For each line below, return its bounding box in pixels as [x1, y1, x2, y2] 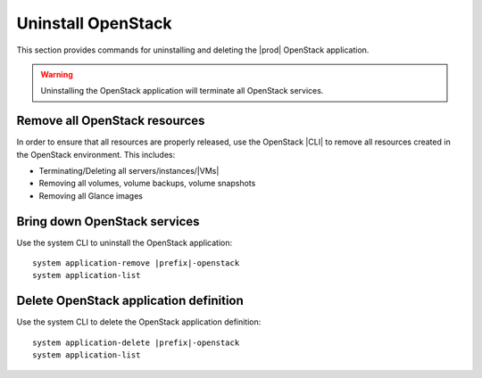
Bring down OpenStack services [16, 214, 200, 229]
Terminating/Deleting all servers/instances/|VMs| [38, 166, 220, 177]
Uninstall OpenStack [16, 13, 173, 33]
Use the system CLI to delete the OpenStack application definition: [16, 316, 262, 327]
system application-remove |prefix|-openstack [32, 259, 240, 268]
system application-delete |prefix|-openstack [32, 337, 240, 348]
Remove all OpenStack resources [16, 113, 205, 128]
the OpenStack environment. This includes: [16, 149, 176, 160]
